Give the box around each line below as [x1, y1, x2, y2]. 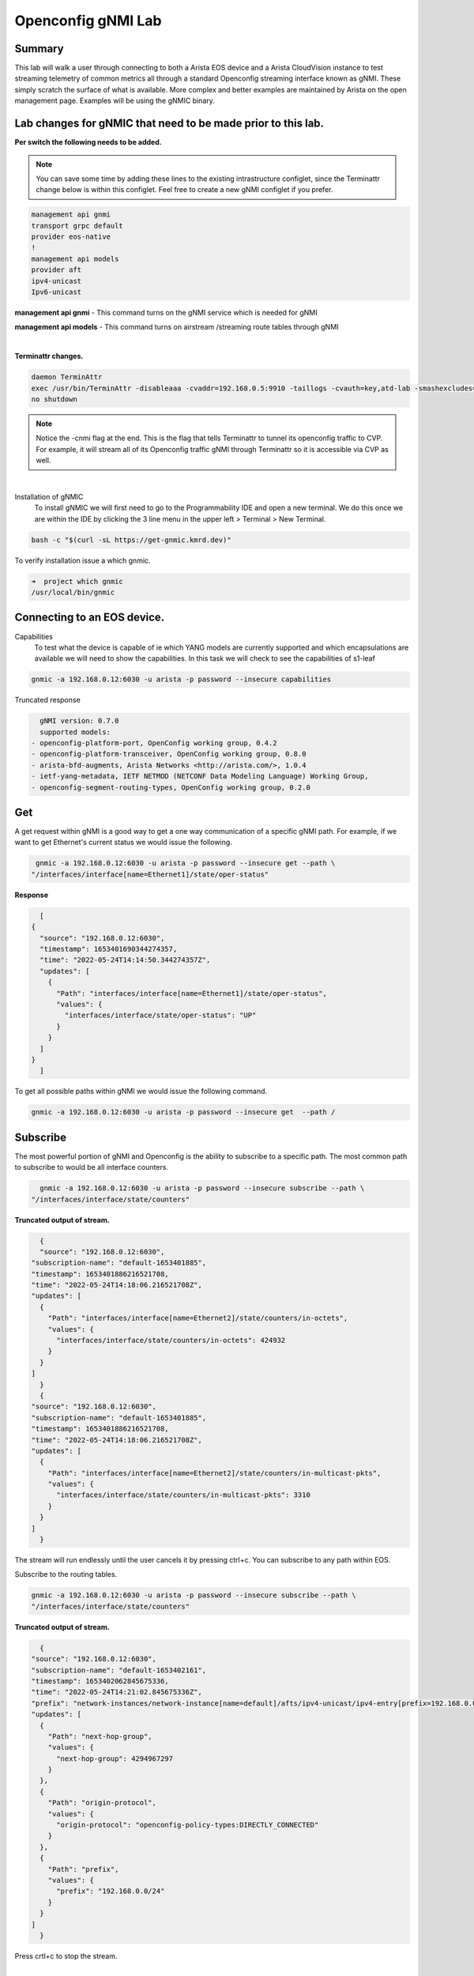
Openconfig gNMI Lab [14, 12, 162, 29]
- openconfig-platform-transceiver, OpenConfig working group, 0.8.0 [31, 749, 307, 759]
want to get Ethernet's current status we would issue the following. [14, 838, 232, 847]
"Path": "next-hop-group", [47, 1732, 153, 1740]
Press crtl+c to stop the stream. [14, 1951, 118, 1960]
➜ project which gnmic [31, 577, 124, 586]
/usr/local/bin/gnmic [31, 588, 115, 597]
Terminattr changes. [14, 352, 84, 361]
